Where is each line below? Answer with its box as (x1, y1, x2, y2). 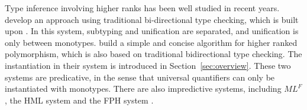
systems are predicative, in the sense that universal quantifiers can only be (5, 71, 275, 83)
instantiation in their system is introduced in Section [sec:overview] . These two (5, 59, 291, 71)
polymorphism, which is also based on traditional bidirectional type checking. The (5, 48, 302, 60)
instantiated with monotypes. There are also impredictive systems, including (5, 82, 282, 95)
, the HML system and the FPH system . (5, 94, 154, 106)
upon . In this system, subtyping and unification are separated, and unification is (5, 25, 299, 37)
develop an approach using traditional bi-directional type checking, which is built (5, 13, 299, 25)
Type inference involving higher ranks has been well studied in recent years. (5, 2, 280, 14)
